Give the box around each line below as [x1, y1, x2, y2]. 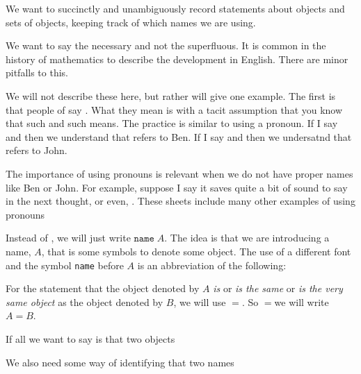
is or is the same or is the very [213, 281, 343, 296]
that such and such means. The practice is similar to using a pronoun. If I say [6, 116, 338, 130]
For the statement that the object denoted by [6, 281, 200, 296]
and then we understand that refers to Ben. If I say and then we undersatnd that [6, 129, 352, 144]
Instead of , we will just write [6, 230, 131, 245]
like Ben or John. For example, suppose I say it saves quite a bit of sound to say [6, 180, 348, 194]
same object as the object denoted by [6, 294, 163, 309]
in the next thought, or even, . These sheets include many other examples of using [6, 194, 355, 208]
